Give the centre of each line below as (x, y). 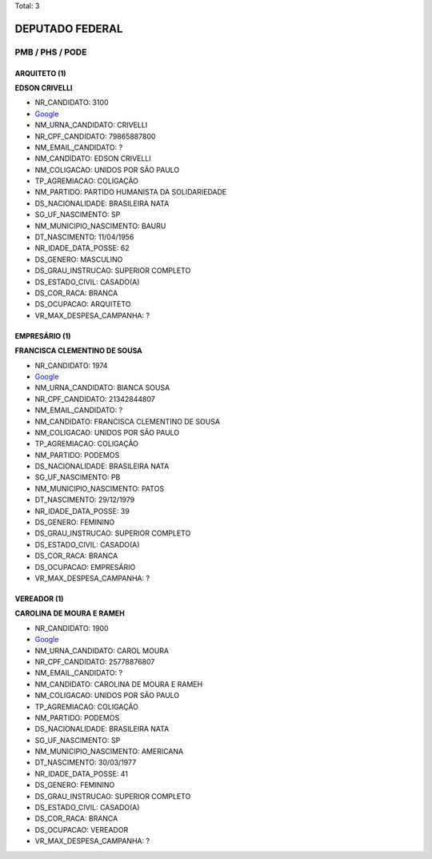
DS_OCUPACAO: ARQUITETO (83, 304)
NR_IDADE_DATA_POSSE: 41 (81, 773)
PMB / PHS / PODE (51, 52)
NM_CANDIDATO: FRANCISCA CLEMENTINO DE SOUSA (127, 421)
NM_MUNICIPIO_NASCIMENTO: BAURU (100, 226)
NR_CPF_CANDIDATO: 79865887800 (95, 136)
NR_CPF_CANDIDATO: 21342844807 (95, 399)
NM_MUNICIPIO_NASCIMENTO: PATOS (99, 488)
